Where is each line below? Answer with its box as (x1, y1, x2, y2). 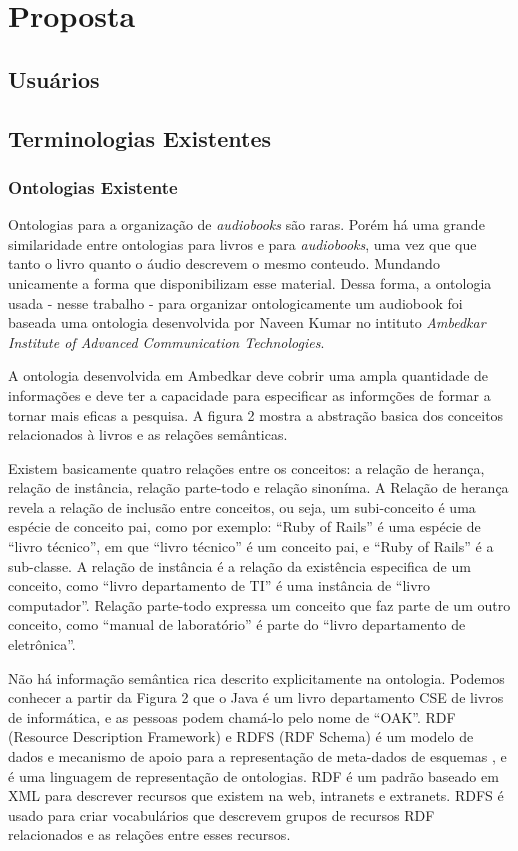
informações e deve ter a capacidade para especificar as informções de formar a (8, 384, 491, 405)
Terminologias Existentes (8, 122, 272, 153)
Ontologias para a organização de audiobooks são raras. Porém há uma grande (8, 214, 485, 235)
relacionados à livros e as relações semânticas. (8, 424, 288, 445)
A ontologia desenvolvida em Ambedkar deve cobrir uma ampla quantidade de (8, 365, 489, 386)
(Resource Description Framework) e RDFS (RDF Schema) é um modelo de (8, 726, 474, 747)
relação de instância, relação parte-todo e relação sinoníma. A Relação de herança (8, 477, 509, 498)
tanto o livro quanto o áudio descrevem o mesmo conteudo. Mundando (8, 253, 440, 274)
